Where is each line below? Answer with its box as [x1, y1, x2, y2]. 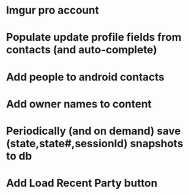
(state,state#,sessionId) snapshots [6, 136, 184, 150]
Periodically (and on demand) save [6, 124, 181, 138]
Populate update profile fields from [6, 31, 182, 44]
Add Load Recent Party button [6, 177, 158, 190]
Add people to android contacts [6, 70, 165, 83]
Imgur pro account [6, 4, 100, 17]
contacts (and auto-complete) [6, 43, 157, 57]
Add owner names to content [6, 97, 152, 110]
